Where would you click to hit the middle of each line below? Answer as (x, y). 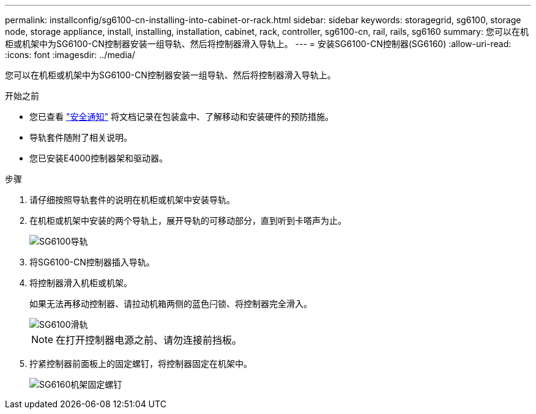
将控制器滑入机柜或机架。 (81, 283)
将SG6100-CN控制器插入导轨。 (92, 262)
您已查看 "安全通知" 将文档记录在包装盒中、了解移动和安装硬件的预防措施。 (181, 116)
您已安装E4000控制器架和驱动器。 (99, 158)
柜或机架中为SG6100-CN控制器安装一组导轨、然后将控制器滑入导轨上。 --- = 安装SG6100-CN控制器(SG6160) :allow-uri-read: (258, 44)
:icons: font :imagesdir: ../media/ (70, 55)
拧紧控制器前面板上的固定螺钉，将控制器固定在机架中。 (141, 364)
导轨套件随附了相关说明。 (81, 137)
